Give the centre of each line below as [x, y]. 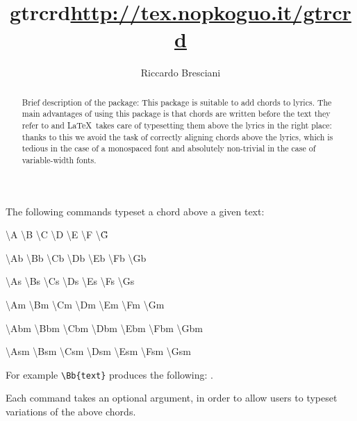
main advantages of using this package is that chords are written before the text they [176, 114]
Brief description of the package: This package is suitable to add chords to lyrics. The [177, 102]
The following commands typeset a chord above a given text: [135, 211]
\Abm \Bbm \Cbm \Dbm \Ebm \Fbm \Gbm [104, 328]
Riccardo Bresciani [181, 73]
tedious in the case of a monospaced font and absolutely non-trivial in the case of [169, 148]
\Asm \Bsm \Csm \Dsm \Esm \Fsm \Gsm [98, 351]
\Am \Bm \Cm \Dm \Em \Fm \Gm [85, 305]
